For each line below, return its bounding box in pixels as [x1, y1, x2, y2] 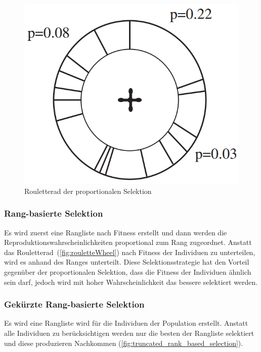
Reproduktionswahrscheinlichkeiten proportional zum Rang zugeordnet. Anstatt [4, 237, 252, 247]
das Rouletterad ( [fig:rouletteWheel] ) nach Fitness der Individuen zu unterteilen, [4, 246, 255, 257]
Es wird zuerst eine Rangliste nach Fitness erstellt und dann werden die [4, 227, 227, 237]
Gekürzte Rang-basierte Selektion [4, 298, 145, 311]
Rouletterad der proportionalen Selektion [24, 185, 152, 196]
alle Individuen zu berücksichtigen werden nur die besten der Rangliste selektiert [4, 327, 254, 338]
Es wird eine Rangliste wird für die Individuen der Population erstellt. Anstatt [4, 318, 248, 328]
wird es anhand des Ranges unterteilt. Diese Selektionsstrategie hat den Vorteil [4, 257, 249, 267]
